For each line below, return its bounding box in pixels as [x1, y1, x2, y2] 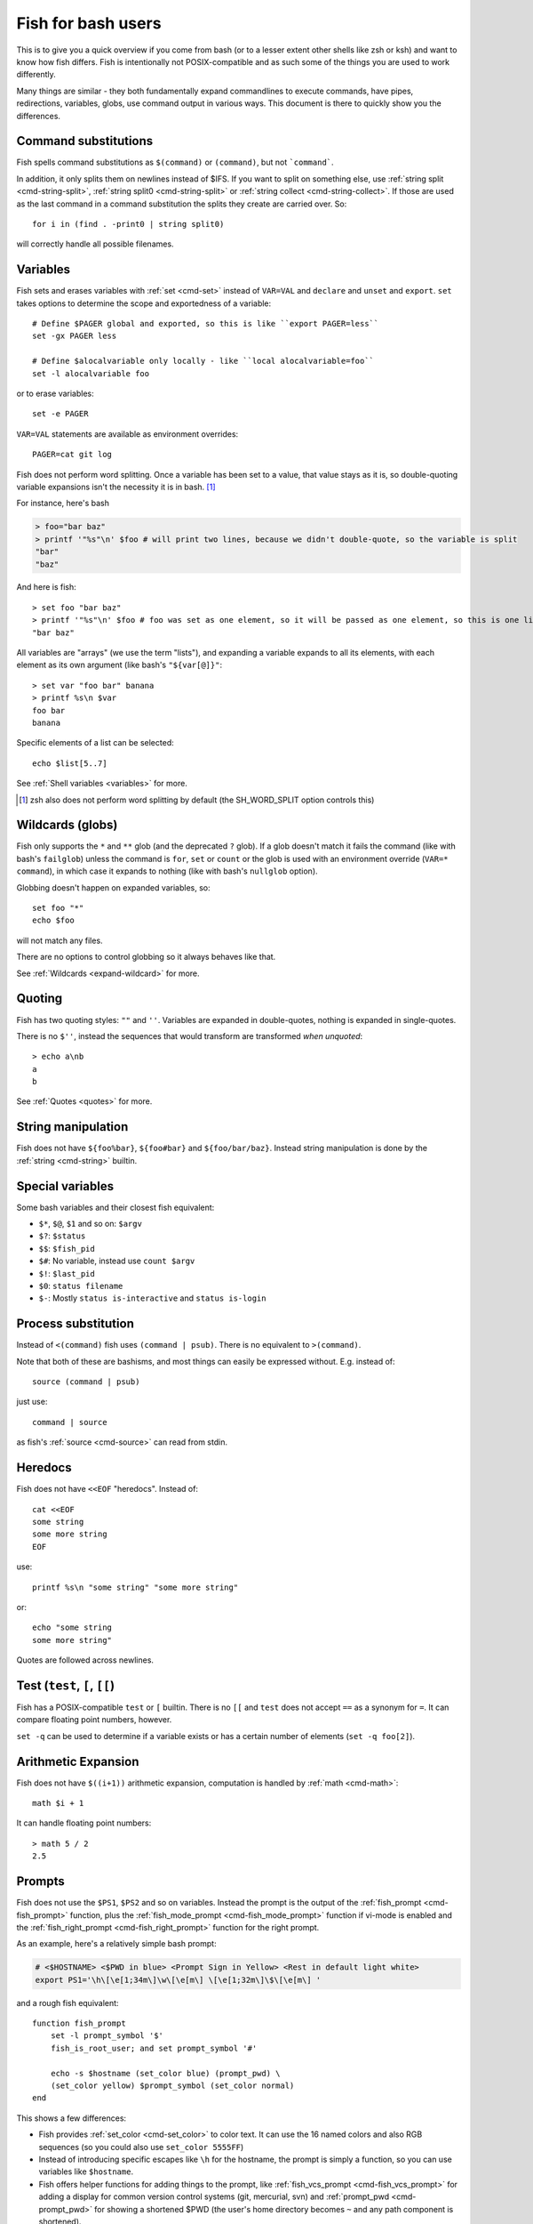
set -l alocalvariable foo [32, 368, 150, 378]
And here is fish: [16, 582, 77, 592]
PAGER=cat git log [32, 449, 113, 460]
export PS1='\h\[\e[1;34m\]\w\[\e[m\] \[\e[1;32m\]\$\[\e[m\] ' [35, 1975, 322, 1985]
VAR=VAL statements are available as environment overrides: [16, 428, 239, 439]
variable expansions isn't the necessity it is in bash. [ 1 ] [16, 481, 216, 492]
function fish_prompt [32, 2019, 126, 2028]
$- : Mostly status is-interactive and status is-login [38, 1293, 266, 1303]
